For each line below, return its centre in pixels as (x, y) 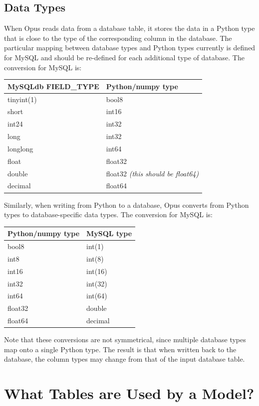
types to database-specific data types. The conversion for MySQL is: (108, 214)
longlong (20, 148)
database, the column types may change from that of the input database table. (125, 359)
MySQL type (109, 233)
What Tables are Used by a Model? (129, 393)
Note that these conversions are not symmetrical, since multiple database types (125, 339)
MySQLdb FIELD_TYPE (53, 86)
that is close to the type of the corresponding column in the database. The (118, 38)
